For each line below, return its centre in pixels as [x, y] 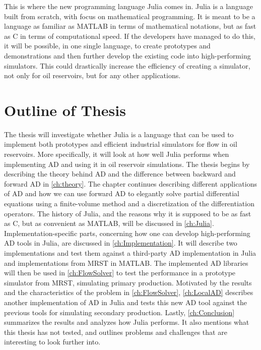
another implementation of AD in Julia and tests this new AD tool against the [125, 302]
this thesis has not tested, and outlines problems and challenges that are [116, 332]
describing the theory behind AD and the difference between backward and [120, 174]
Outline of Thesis [65, 110]
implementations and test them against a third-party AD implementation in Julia [130, 253]
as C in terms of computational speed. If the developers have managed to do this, [130, 36]
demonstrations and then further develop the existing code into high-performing [127, 55]
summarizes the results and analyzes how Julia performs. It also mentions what [127, 322]
